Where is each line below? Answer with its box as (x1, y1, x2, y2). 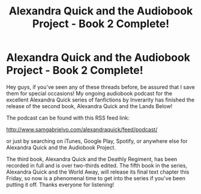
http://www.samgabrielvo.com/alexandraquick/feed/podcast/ (6, 126, 158, 133)
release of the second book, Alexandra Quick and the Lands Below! (6, 102, 173, 109)
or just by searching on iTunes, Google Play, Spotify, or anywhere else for (6, 137, 188, 145)
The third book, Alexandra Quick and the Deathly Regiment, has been (6, 155, 178, 163)
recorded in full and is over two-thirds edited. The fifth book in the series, (6, 162, 188, 169)
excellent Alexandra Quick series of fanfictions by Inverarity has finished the (6, 96, 195, 103)
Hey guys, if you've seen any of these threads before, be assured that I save (6, 83, 195, 91)
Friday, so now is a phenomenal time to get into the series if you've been (6, 174, 186, 181)
